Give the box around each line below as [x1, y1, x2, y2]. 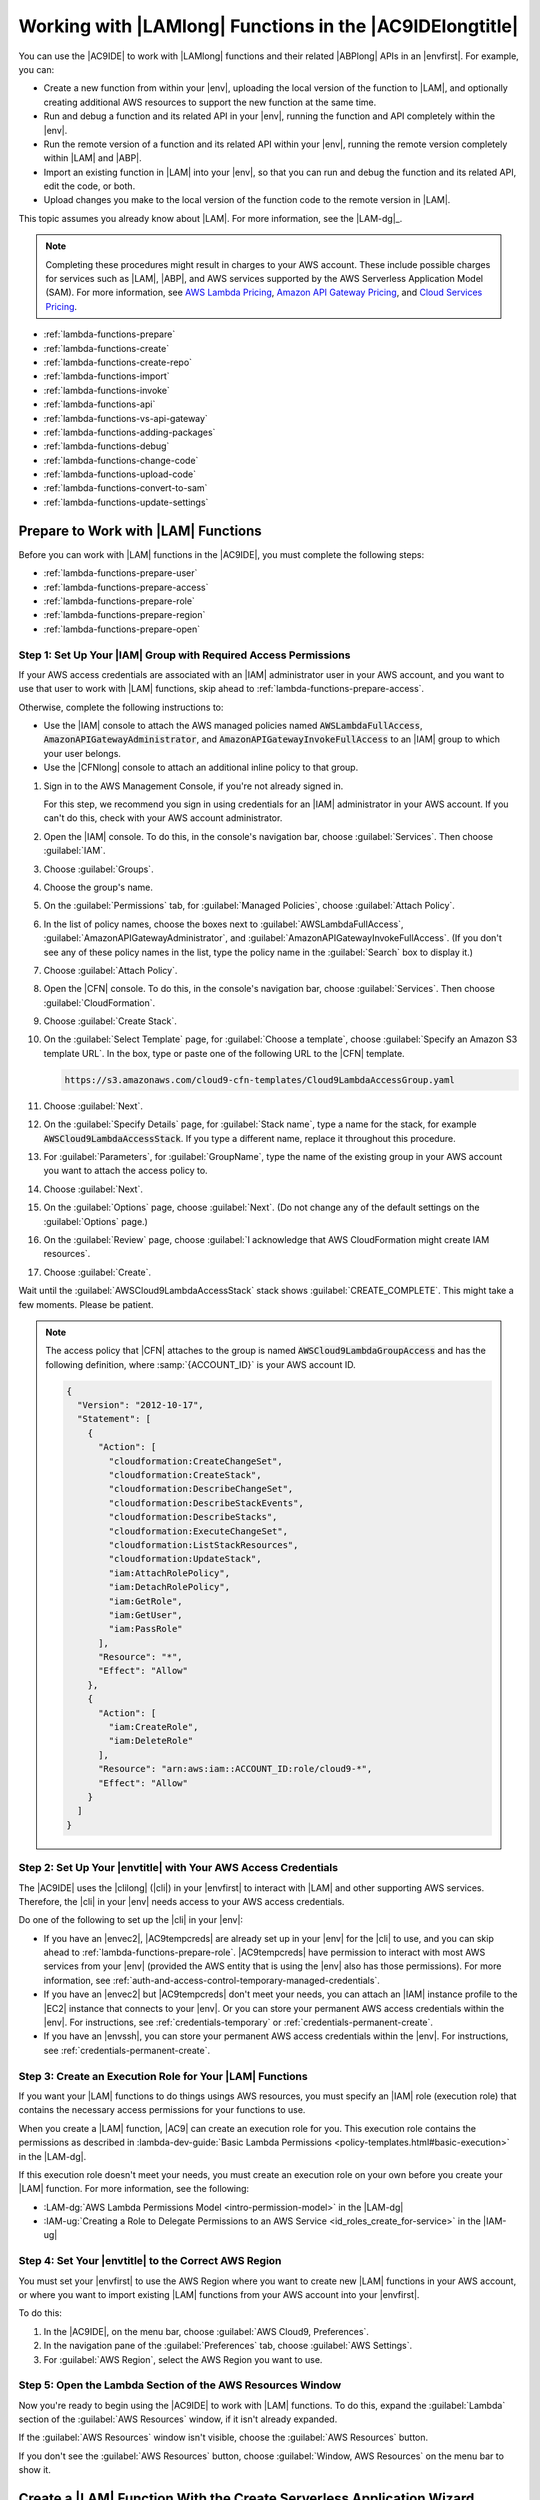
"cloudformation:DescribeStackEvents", [108, 1497, 304, 1509]
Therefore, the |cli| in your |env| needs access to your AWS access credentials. [18, 1895, 345, 1907]
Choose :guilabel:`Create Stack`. [43, 1015, 177, 1027]
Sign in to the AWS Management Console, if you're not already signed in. [43, 780, 344, 792]
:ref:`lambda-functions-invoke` [43, 384, 170, 396]
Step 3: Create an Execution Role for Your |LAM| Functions [18, 2069, 309, 2083]
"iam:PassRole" [108, 1623, 184, 1635]
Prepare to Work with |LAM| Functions [18, 522, 262, 539]
